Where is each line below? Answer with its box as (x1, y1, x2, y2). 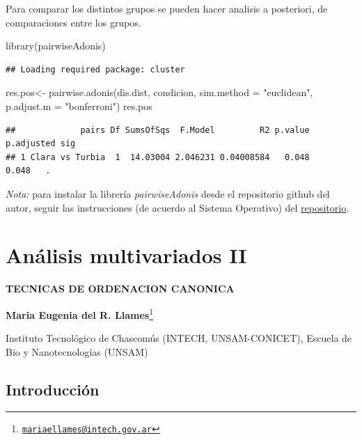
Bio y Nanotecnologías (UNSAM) (6, 344, 148, 359)
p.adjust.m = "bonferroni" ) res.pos (6, 98, 152, 113)
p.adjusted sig (6, 139, 76, 149)
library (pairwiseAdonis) (6, 38, 106, 53)
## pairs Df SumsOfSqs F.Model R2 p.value (6, 125, 310, 135)
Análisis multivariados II (6, 241, 247, 269)
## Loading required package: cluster (6, 64, 185, 74)
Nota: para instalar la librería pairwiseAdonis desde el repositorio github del (6, 186, 330, 201)
